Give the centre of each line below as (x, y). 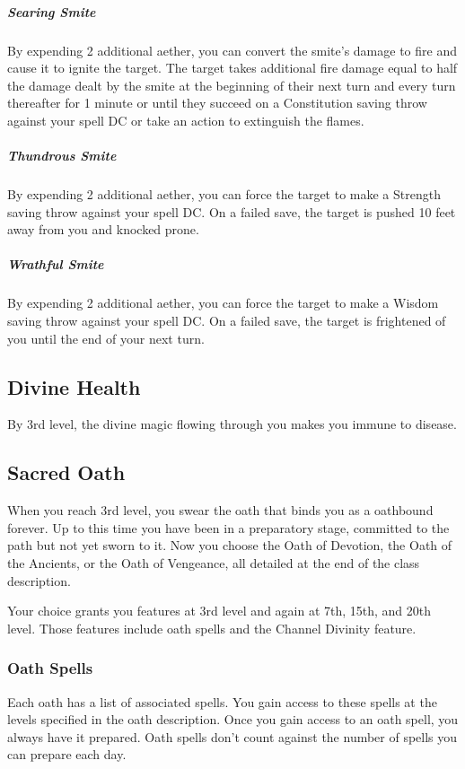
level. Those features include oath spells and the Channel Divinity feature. (212, 628)
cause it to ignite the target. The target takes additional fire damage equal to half (232, 68)
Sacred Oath (66, 472)
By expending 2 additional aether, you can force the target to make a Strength (224, 194)
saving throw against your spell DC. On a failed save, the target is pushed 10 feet (232, 211)
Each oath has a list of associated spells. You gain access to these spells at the (222, 701)
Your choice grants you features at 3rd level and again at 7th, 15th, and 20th (219, 611)
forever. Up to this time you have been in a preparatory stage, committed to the (228, 527)
